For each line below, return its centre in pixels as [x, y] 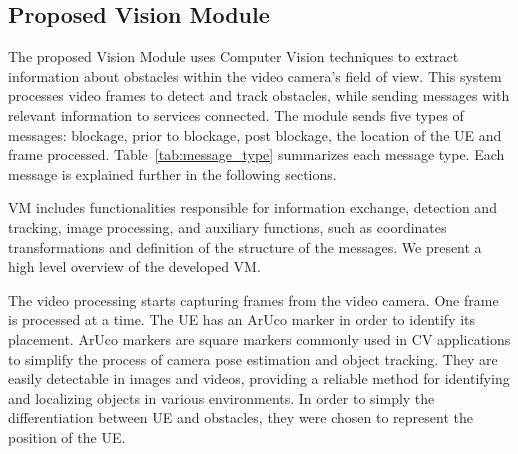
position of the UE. [67, 436]
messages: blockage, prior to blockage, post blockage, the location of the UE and [255, 134]
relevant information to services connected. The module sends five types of [236, 114]
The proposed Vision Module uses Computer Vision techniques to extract [233, 56]
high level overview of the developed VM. [134, 266]
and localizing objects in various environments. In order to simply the [221, 397]
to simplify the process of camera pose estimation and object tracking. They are [253, 358]
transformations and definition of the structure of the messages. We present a [245, 246]
